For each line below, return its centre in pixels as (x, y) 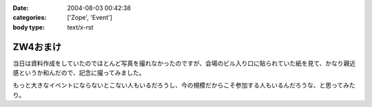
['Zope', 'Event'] (90, 18)
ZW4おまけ (37, 47)
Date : (21, 8)
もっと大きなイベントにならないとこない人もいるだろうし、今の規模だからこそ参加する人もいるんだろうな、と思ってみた (184, 85)
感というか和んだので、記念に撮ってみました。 (79, 73)
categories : (30, 18)
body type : (29, 27)
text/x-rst (80, 27)
